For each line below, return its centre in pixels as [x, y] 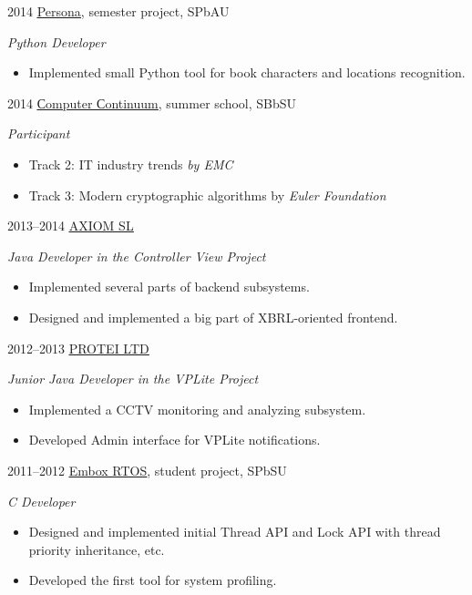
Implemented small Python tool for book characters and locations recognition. [247, 72]
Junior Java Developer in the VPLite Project [133, 379]
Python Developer [56, 41]
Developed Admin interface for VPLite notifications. [174, 440]
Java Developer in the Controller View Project [137, 256]
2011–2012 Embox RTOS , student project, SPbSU [147, 470]
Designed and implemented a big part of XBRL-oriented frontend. [213, 317]
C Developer [41, 501]
